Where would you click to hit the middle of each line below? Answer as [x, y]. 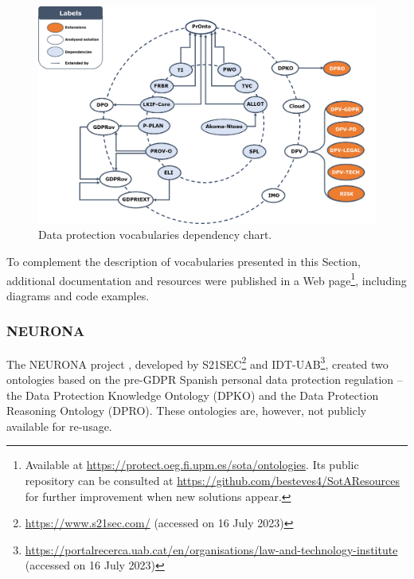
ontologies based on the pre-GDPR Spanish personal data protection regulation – [205, 379]
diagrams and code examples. [78, 295]
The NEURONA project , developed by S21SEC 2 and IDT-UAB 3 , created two [197, 362]
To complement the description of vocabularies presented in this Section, [184, 262]
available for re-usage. [59, 426]
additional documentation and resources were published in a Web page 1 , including [207, 279]
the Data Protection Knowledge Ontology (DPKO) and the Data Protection [193, 395]
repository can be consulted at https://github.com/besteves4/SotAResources [213, 480]
